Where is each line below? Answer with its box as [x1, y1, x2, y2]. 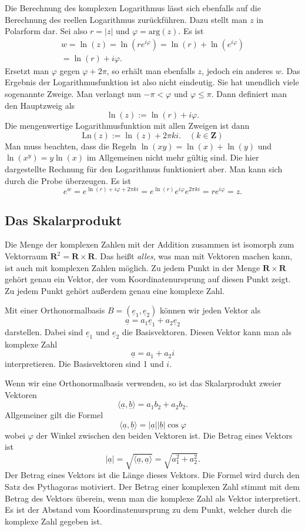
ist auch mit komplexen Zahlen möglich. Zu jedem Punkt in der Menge [5, 261, 260, 273]
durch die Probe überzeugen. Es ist [5, 174, 131, 186]
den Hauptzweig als [5, 99, 75, 111]
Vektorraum [5, 250, 48, 262]
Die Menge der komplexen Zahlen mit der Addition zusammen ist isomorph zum [5, 238, 294, 251]
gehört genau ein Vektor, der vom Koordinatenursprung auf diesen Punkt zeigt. [5, 273, 291, 285]
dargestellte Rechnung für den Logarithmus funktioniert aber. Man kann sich [5, 163, 283, 175]
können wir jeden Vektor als [160, 304, 261, 316]
